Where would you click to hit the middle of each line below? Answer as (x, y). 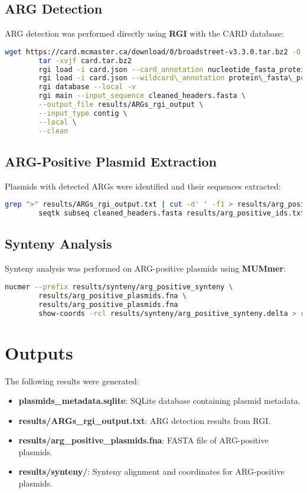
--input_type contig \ (83, 113)
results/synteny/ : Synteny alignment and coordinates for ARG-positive (151, 471)
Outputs (39, 352)
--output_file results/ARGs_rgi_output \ (121, 105)
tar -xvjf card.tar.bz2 (85, 61)
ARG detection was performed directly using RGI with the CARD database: (145, 33)
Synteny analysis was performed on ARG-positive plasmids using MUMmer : (146, 268)
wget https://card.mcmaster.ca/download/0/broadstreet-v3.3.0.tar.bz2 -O (153, 52)
